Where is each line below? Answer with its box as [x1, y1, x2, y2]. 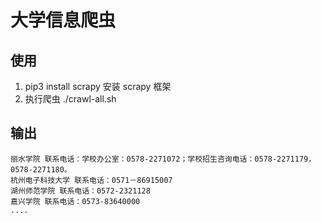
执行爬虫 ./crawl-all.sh [24, 93, 117, 105]
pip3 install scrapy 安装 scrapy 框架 [24, 81, 172, 92]
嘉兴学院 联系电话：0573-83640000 [10, 196, 141, 206]
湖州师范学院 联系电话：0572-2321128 [10, 186, 151, 196]
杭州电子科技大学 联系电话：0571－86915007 [10, 175, 173, 185]
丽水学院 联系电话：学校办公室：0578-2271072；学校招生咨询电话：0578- [10, 154, 278, 164]
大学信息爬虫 [10, 9, 117, 32]
